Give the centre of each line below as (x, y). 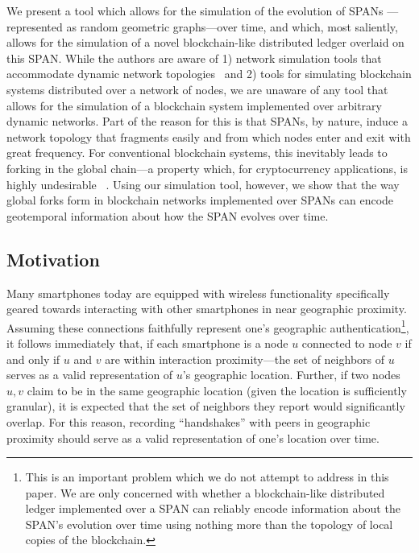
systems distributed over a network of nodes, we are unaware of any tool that (197, 89)
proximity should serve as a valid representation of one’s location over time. (193, 437)
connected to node (347, 343)
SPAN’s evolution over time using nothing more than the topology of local (209, 524)
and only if (33, 359)
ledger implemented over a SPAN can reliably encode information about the (213, 508)
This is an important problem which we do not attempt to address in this (207, 477)
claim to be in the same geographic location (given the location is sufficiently (217, 390)
